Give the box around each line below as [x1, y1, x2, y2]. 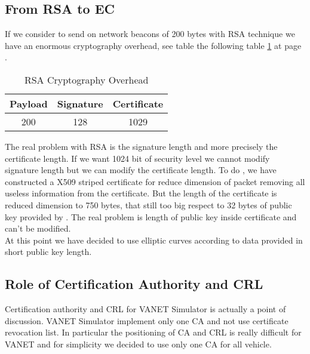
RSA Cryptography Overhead [24, 72, 149, 87]
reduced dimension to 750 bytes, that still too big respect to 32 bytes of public [5, 198, 292, 211]
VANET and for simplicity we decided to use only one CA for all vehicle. [5, 337, 272, 350]
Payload [10, 96, 48, 110]
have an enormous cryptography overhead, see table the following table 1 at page [5, 39, 302, 51]
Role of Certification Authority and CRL [5, 275, 263, 293]
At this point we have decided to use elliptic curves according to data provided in [5, 233, 303, 246]
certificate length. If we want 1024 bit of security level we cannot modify [5, 152, 270, 164]
